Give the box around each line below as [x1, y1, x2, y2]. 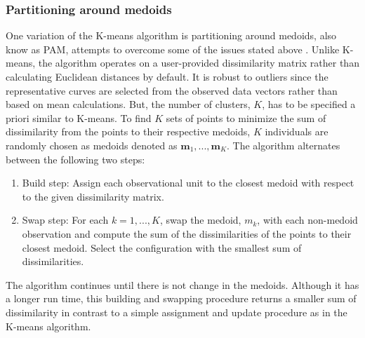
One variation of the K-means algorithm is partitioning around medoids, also [6, 28, 337, 43]
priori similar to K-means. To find [6, 110, 152, 125]
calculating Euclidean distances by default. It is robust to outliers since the [6, 69, 328, 83]
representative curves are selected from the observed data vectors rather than [6, 83, 338, 97]
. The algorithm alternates [227, 137, 340, 152]
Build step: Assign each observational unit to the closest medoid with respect [22, 175, 354, 190]
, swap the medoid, [159, 212, 241, 227]
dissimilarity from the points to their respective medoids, [6, 124, 251, 139]
